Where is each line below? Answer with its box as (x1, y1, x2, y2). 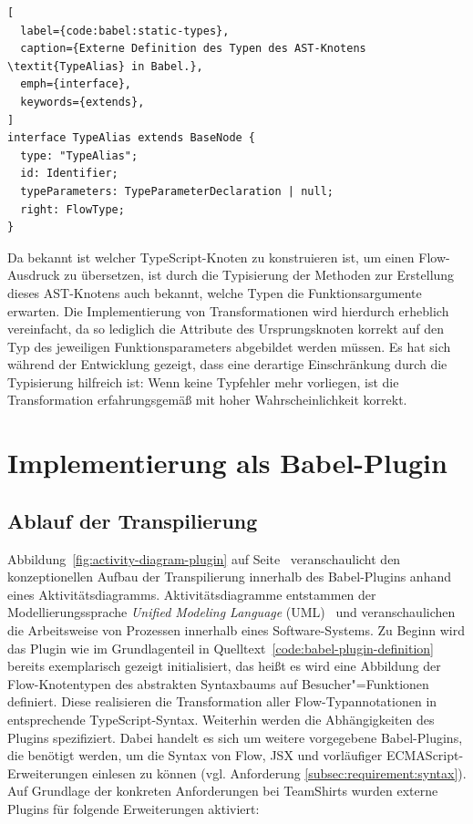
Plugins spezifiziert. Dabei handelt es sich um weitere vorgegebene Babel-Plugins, (7, 727, 463, 747)
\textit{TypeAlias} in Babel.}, (7, 59, 203, 73)
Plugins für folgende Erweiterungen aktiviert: (7, 798, 260, 818)
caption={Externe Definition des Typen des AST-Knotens (20, 42, 366, 56)
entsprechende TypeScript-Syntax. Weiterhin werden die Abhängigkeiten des (7, 709, 435, 728)
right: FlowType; (20, 202, 125, 216)
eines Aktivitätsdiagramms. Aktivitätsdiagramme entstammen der (7, 584, 376, 603)
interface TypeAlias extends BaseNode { (7, 131, 256, 145)
